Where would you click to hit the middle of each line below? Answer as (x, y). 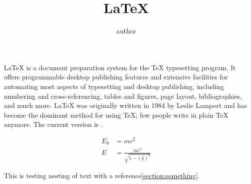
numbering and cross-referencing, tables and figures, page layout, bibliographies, (123, 96)
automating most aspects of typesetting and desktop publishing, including (114, 86)
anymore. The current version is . (53, 124)
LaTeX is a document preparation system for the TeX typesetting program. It (120, 67)
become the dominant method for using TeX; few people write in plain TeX (116, 115)
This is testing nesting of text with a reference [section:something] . (102, 176)
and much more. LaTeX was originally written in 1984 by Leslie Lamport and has (125, 105)
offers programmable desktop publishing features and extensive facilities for (116, 77)
